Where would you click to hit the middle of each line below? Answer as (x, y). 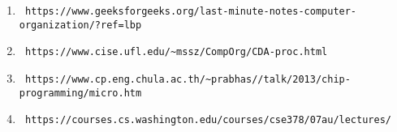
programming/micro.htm (80, 93)
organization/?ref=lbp (80, 25)
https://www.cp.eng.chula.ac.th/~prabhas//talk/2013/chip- (188, 79)
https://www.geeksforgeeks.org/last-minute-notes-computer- (191, 11)
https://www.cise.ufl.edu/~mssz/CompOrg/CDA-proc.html (176, 52)
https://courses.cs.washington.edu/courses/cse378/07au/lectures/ (208, 120)
